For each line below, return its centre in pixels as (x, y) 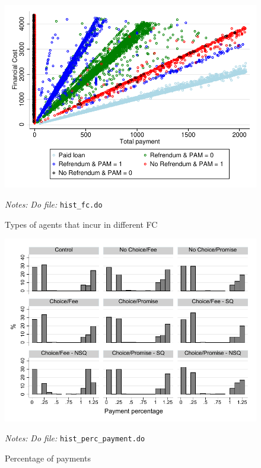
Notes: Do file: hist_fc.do (54, 204)
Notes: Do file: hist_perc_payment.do (75, 438)
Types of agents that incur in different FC (81, 224)
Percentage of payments (48, 458)
